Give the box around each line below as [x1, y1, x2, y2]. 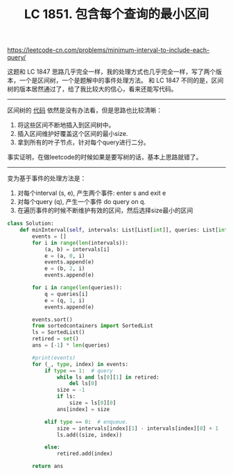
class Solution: [7, 220, 54, 227]
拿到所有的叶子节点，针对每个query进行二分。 [17, 138, 150, 146]
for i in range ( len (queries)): [32, 284, 123, 291]
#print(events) [32, 354, 76, 361]
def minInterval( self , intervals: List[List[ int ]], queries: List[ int [19, 227, 228, 234]
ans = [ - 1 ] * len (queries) [32, 342, 110, 349]
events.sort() [32, 316, 73, 323]
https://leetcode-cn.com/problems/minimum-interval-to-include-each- [7, 46, 210, 54]
